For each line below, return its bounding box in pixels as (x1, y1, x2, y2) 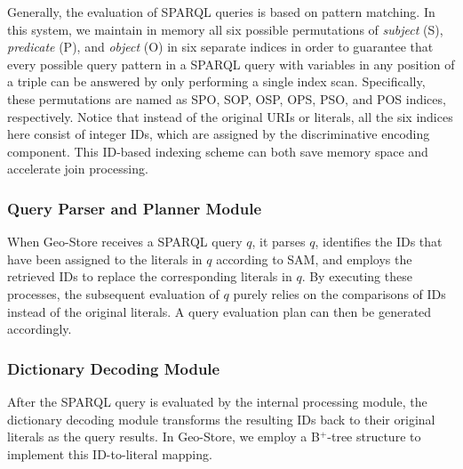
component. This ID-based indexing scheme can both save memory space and (7, 142, 428, 160)
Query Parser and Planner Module (7, 197, 262, 219)
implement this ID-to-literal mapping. (7, 444, 212, 463)
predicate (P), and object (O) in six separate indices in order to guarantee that (7, 37, 434, 56)
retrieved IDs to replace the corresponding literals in (7, 267, 292, 286)
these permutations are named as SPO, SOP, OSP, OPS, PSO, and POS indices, (7, 89, 446, 108)
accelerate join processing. (7, 159, 148, 178)
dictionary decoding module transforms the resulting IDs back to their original (7, 409, 435, 428)
